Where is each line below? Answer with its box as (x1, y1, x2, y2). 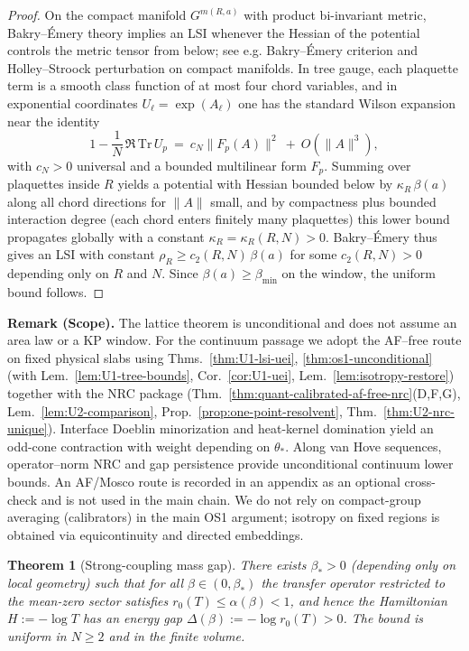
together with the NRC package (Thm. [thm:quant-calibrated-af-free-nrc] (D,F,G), (7, 384, 461, 403)
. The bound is (343, 609, 423, 628)
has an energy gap (82, 609, 182, 628)
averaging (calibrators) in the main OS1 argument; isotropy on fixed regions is (7, 507, 440, 526)
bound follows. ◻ (7, 283, 105, 302)
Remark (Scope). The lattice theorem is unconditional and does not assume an (7, 312, 457, 331)
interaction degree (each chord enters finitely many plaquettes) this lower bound (7, 209, 450, 228)
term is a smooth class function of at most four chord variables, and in (7, 76, 398, 95)
